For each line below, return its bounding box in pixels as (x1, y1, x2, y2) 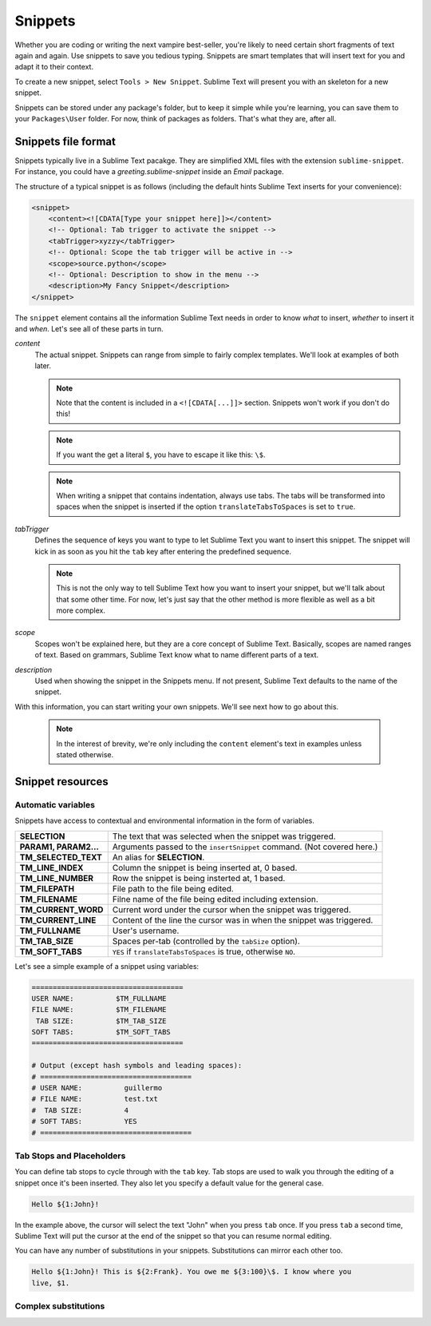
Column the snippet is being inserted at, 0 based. (112, 862, 298, 873)
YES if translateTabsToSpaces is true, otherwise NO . (112, 946, 295, 957)
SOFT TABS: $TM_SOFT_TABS (31, 1027, 171, 1037)
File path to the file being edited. (112, 883, 235, 894)
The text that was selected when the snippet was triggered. (112, 831, 336, 842)
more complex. (56, 605, 105, 615)
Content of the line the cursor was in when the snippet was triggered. (112, 915, 374, 926)
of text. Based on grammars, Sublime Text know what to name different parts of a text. (34, 650, 319, 660)
